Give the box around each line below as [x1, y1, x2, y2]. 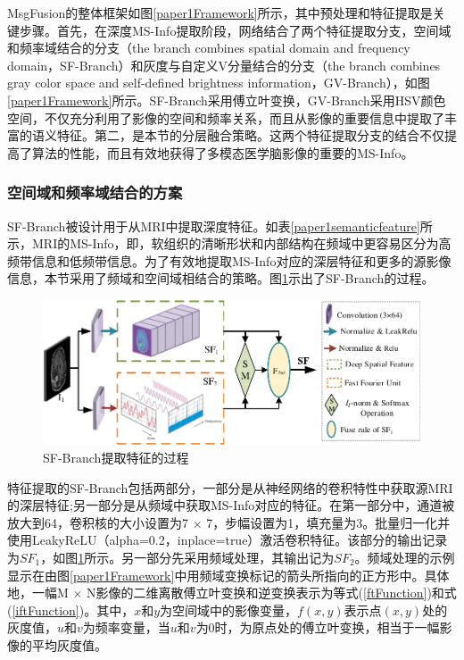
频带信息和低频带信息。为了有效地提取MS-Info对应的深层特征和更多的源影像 [7, 251, 452, 270]
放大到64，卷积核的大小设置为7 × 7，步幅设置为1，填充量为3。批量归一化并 [7, 513, 451, 531]
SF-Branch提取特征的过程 [43, 447, 189, 466]
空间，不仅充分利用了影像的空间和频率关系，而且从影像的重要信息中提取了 [7, 108, 444, 127]
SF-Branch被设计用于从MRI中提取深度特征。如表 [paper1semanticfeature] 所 [7, 216, 433, 235]
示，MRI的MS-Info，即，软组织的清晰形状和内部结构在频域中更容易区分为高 [7, 234, 452, 253]
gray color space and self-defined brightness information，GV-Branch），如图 [7, 73, 430, 92]
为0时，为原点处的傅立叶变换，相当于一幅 [195, 618, 440, 637]
